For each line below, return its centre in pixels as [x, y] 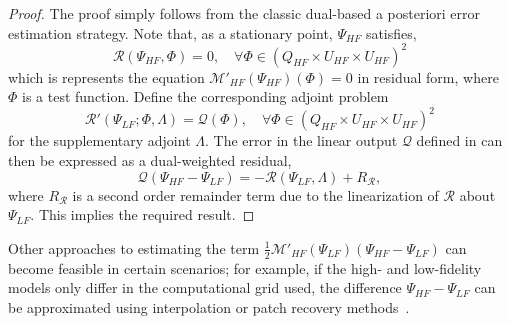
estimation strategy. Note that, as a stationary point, [170, 32]
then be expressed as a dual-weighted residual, [150, 159]
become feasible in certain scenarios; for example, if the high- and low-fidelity [245, 267]
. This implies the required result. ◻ [142, 214]
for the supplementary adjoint [99, 140]
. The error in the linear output [301, 140]
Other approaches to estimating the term [134, 247]
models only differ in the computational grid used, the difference [205, 287]
